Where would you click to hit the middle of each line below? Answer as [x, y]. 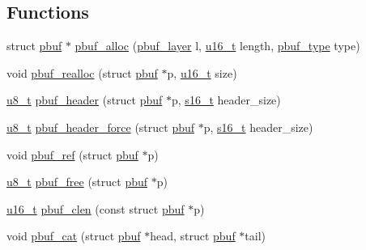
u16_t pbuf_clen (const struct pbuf [96, 208]
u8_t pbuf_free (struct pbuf [77, 182]
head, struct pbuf [193, 236]
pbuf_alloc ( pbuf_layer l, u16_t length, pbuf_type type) [217, 46]
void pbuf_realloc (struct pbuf [82, 72]
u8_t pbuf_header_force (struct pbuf [101, 127]
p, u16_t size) [202, 72]
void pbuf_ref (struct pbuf [72, 154]
